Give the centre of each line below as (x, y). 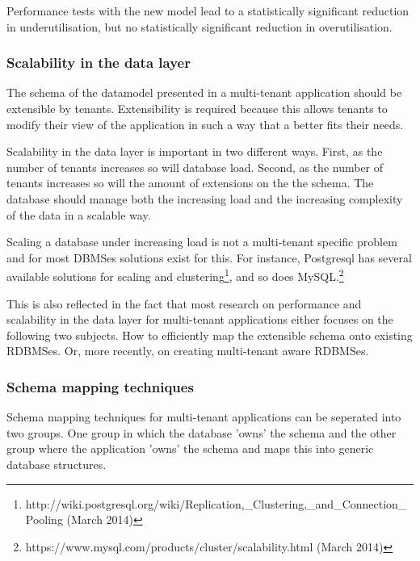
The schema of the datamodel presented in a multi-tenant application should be (204, 92)
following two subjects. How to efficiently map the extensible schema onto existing (210, 335)
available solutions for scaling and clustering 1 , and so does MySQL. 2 (175, 275)
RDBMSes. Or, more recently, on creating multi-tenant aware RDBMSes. (188, 351)
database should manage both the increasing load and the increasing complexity (205, 198)
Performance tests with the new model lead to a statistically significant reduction (208, 10)
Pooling (44, 519)
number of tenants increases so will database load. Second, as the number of (195, 167)
